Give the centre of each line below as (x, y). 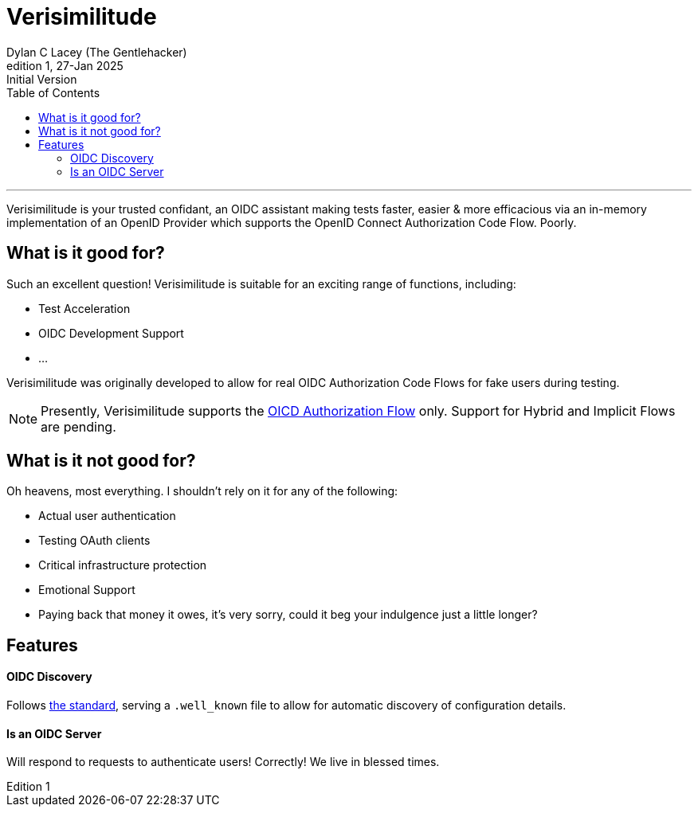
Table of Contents (53, 92)
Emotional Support (87, 590)
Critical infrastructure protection (123, 565)
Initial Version (42, 79)
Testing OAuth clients (94, 541)
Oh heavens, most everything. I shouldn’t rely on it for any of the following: (202, 491)
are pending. (78, 426)
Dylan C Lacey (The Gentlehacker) (97, 52)
